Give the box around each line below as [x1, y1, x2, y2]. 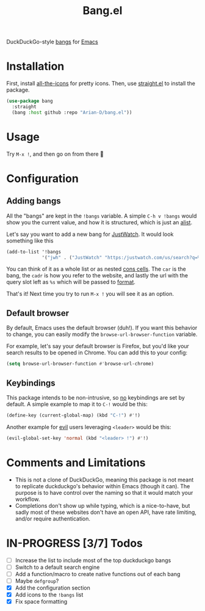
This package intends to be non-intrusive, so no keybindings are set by [6, 393, 185, 401]
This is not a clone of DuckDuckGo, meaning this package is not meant [15, 476, 194, 483]
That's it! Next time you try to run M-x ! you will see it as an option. [6, 290, 174, 298]
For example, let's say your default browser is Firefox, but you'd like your [6, 343, 189, 350]
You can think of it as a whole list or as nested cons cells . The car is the [6, 265, 186, 273]
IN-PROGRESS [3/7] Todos [6, 536, 143, 550]
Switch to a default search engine [15, 563, 100, 571]
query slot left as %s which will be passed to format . [6, 279, 136, 286]
